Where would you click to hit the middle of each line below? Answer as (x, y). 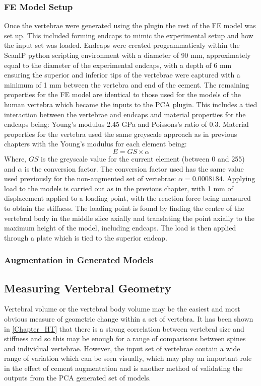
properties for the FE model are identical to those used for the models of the (122, 94)
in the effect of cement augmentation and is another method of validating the (123, 368)
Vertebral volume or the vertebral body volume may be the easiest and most (122, 309)
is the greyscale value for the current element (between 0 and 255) (143, 158)
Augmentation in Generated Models (79, 260)
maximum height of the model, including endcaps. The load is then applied (120, 228)
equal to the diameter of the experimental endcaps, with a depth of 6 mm (118, 65)
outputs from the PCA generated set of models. (78, 378)
